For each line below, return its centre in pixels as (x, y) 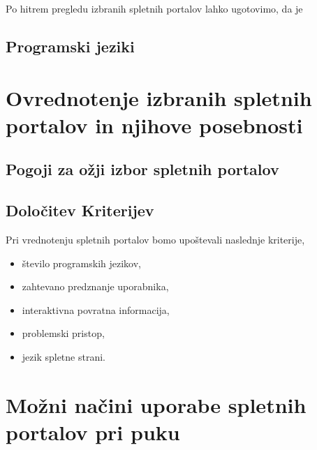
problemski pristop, (63, 333)
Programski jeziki (70, 46)
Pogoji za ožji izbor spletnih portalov (142, 169)
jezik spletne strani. (64, 356)
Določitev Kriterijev (80, 210)
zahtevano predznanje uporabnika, (95, 286)
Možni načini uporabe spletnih (156, 404)
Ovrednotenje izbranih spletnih (159, 97)
